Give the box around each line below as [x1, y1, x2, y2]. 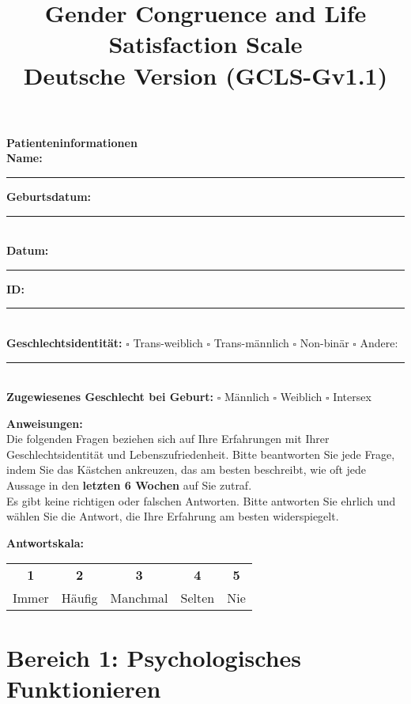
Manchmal [110, 589, 168, 607]
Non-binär [300, 334, 349, 350]
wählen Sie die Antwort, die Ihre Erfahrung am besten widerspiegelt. [6, 508, 339, 524]
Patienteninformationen [6, 134, 138, 150]
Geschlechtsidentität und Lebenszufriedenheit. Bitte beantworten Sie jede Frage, [6, 445, 395, 462]
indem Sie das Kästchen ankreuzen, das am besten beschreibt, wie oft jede [6, 461, 367, 478]
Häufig [61, 589, 98, 607]
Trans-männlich [213, 334, 289, 350]
